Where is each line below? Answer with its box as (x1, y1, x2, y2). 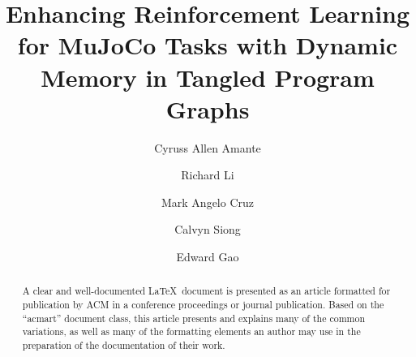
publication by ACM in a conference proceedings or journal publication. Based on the (22, 298, 384, 312)
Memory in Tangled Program (41, 60, 375, 93)
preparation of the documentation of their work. (22, 338, 225, 352)
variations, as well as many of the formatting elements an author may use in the (22, 325, 361, 338)
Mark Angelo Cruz (161, 193, 255, 210)
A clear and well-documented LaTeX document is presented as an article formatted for (22, 284, 391, 298)
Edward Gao (176, 248, 239, 265)
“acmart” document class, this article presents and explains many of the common (22, 311, 366, 325)
